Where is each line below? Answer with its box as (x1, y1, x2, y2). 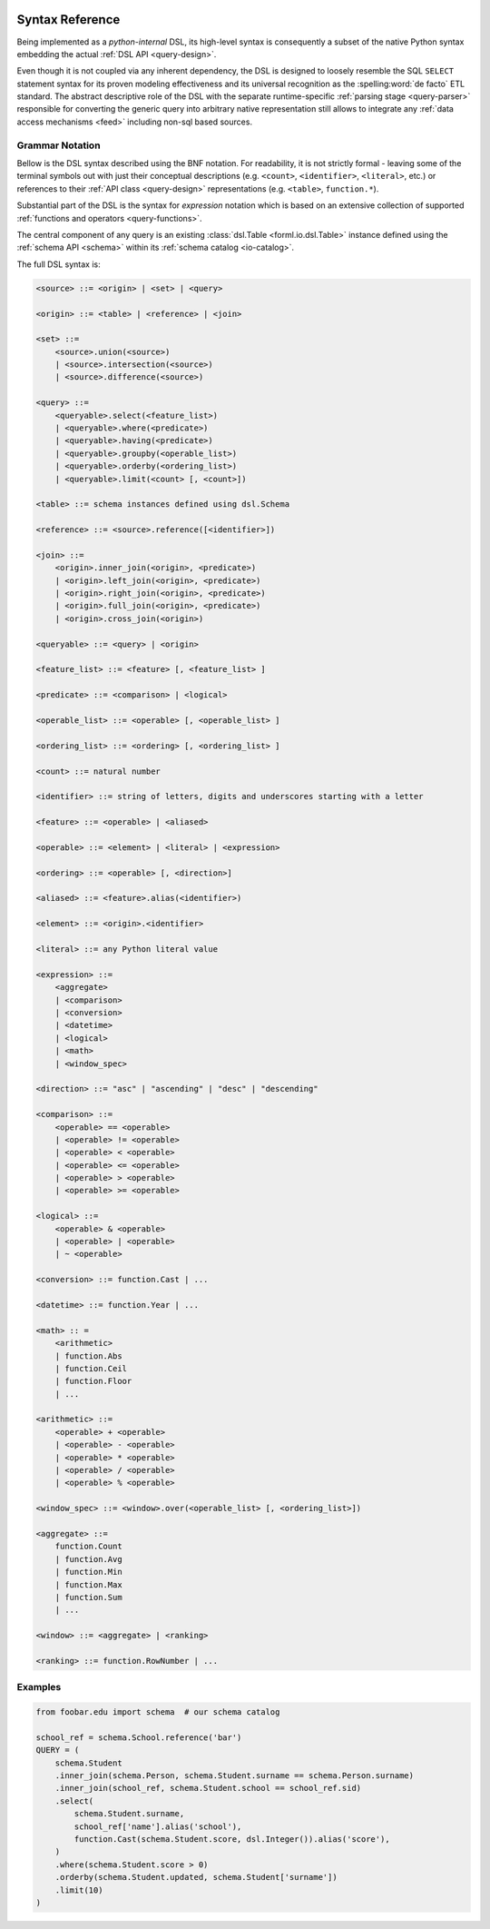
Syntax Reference (16, 12, 121, 27)
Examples (16, 1681, 62, 1694)
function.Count (54, 1541, 122, 1552)
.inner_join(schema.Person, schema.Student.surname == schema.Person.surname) (54, 1771, 415, 1780)
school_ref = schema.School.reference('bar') (35, 1732, 242, 1743)
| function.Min (54, 1567, 122, 1578)
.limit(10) (54, 1884, 103, 1895)
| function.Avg (54, 1554, 122, 1564)
